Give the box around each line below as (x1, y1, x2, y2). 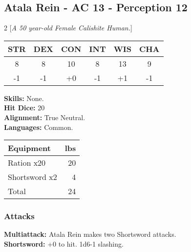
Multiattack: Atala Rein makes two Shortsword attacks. (4, 229, 176, 239)
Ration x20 (8, 157, 46, 169)
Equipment (8, 142, 51, 154)
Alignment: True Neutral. (4, 112, 85, 122)
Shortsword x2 (8, 171, 57, 183)
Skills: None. (4, 93, 44, 103)
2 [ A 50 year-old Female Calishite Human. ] (4, 23, 132, 33)
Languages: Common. (4, 122, 73, 132)
